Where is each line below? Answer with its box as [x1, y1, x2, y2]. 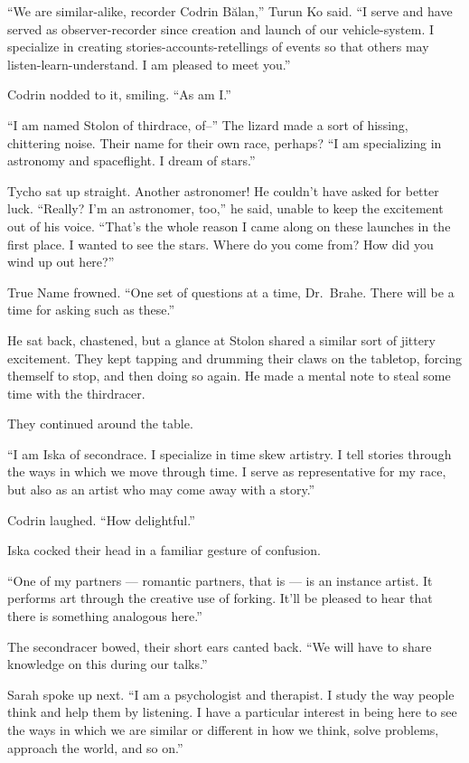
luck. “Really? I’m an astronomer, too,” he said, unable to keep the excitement [7, 199, 444, 218]
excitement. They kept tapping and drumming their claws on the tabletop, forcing [7, 348, 463, 367]
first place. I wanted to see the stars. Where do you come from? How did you [7, 234, 434, 253]
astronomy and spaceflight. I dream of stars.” [7, 151, 256, 170]
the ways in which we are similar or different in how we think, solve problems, [7, 721, 439, 739]
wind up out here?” [7, 252, 115, 271]
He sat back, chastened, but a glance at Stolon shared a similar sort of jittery [7, 330, 436, 349]
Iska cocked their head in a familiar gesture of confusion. [7, 541, 321, 560]
